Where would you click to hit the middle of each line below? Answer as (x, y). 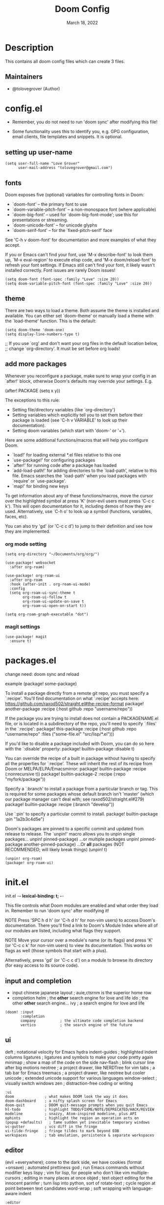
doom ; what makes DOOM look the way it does (67, 1096)
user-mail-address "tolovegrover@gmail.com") (65, 168)
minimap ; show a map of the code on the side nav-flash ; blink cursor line (80, 1062)
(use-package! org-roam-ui (33, 575)
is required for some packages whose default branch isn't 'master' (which (80, 794)
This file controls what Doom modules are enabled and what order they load (82, 906)
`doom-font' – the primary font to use (49, 204)
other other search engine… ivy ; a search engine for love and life (78, 1003)
